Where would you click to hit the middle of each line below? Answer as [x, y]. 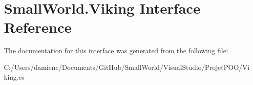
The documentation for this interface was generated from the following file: [116, 51]
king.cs [14, 76]
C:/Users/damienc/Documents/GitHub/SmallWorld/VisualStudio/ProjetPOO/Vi [127, 67]
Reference [38, 27]
